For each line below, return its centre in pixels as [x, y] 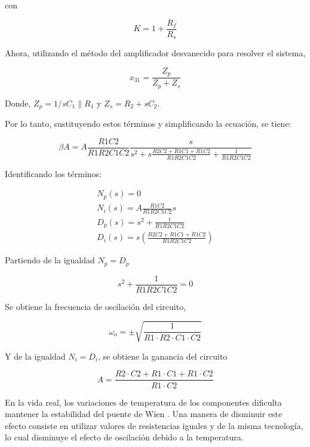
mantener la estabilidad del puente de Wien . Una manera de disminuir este [144, 414]
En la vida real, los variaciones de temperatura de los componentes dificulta [143, 402]
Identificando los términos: [53, 173]
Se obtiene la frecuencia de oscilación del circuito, [96, 306]
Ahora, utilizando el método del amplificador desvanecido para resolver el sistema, [155, 53]
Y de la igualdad [35, 356]
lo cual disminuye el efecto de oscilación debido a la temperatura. [124, 437]
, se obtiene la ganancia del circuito [163, 356]
